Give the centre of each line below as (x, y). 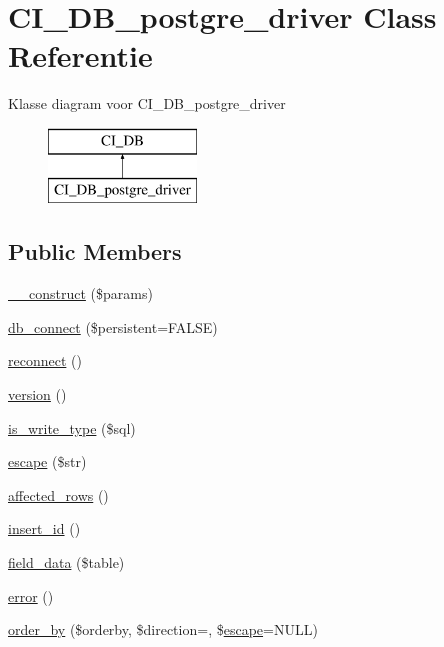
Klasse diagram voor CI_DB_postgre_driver (147, 103)
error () (31, 595)
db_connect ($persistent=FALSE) (113, 326)
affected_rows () (58, 494)
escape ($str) (47, 461)
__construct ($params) (80, 293)
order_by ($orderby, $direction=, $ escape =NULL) (163, 629)
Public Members (95, 251)
